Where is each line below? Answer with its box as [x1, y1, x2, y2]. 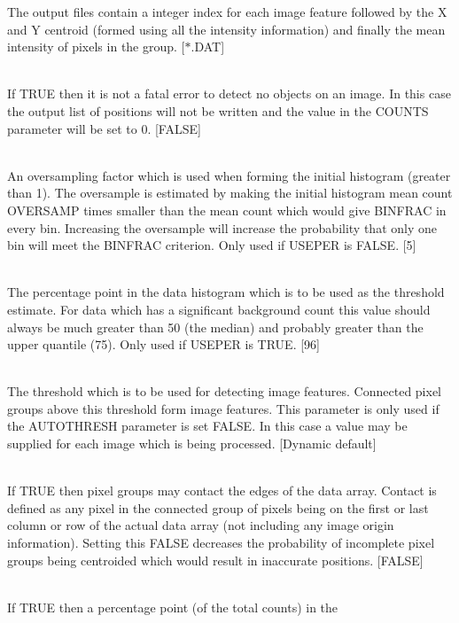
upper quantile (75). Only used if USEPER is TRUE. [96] [7, 335, 320, 354]
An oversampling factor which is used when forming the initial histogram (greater [7, 166, 451, 184]
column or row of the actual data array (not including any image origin [7, 516, 394, 534]
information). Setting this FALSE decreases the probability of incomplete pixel [7, 533, 435, 552]
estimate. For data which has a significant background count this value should [7, 300, 431, 318]
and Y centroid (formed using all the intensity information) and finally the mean [7, 19, 446, 38]
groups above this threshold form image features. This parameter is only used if [7, 399, 440, 417]
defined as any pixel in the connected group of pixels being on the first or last [7, 498, 429, 517]
